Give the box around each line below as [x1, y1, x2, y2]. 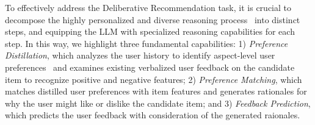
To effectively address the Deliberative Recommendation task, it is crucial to [5, 1, 291, 13]
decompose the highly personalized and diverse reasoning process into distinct [5, 13, 300, 26]
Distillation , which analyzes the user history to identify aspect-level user [5, 49, 275, 62]
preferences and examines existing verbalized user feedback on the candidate [5, 60, 295, 73]
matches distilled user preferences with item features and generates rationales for [5, 85, 307, 98]
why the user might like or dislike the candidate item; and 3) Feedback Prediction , [5, 96, 311, 109]
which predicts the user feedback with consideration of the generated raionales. [5, 109, 300, 121]
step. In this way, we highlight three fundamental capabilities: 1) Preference [5, 37, 288, 49]
